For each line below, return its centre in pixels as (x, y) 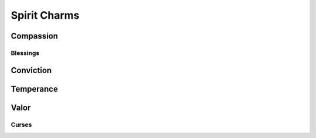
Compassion (35, 36)
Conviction (31, 70)
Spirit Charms (45, 15)
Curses (21, 125)
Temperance (35, 89)
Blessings (25, 53)
